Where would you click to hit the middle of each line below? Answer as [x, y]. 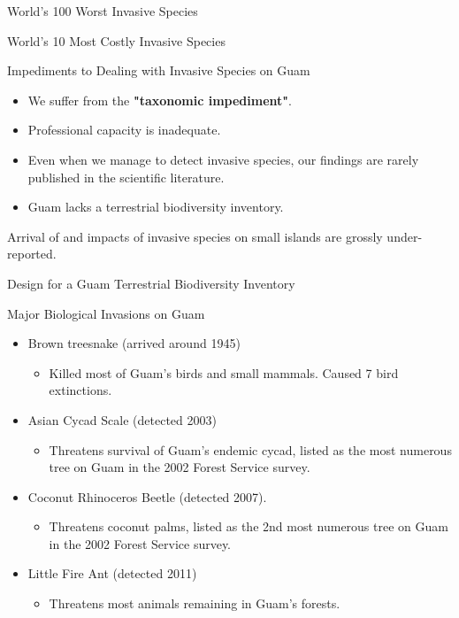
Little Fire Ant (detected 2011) [112, 573]
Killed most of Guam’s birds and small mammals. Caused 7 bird [224, 372]
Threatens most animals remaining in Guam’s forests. [195, 603]
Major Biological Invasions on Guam [106, 313]
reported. [32, 254]
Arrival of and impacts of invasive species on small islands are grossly [195, 236]
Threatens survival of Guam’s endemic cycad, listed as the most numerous [250, 449]
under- [405, 236]
